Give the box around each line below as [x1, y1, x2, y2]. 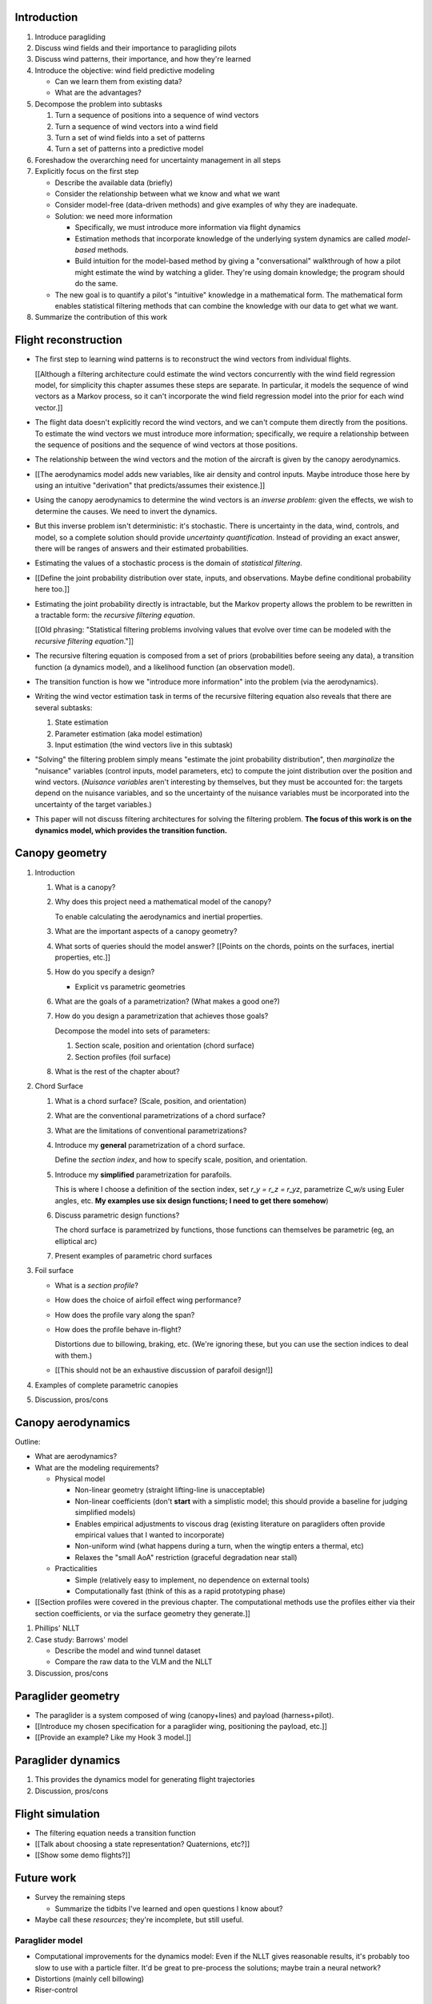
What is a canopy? [54, 882, 116, 891]
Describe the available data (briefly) [54, 177, 174, 188]
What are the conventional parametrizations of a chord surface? [54, 1111, 266, 1121]
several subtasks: [34, 702, 93, 713]
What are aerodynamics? [34, 1452, 118, 1461]
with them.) [54, 1351, 93, 1360]
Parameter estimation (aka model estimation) [54, 729, 203, 738]
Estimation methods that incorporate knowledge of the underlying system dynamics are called [74, 233, 386, 244]
